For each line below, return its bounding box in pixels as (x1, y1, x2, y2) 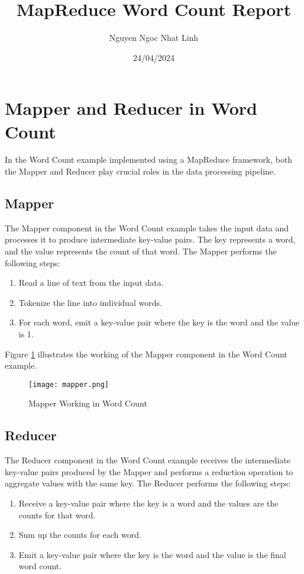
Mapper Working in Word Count (28, 397, 147, 409)
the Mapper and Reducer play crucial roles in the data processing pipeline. (5, 165, 276, 178)
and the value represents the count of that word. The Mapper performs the (5, 245, 277, 257)
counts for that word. (18, 508, 96, 521)
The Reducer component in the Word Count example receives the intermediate (5, 454, 290, 466)
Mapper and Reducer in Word (5, 96, 258, 120)
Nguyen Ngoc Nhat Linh (109, 31, 199, 44)
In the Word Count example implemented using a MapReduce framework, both (5, 153, 293, 166)
